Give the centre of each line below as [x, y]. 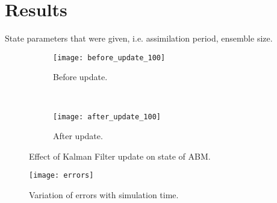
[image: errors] [61, 176]
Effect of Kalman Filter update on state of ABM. [120, 156]
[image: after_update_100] [107, 117]
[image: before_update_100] [109, 58]
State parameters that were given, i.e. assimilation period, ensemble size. [139, 38]
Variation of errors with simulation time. [104, 195]
